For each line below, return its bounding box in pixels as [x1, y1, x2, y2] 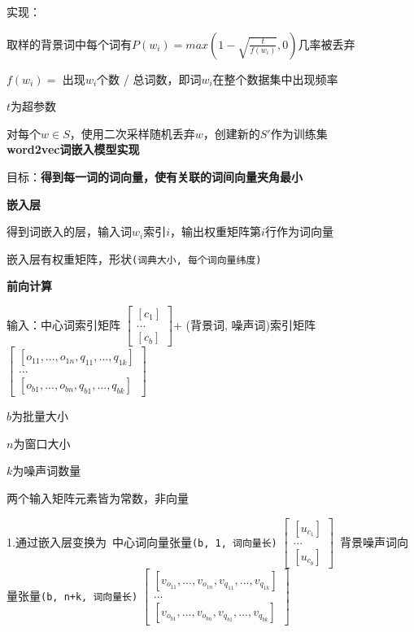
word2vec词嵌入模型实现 [7, 141, 140, 158]
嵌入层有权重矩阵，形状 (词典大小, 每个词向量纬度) [7, 250, 262, 267]
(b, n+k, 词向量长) [41, 591, 138, 603]
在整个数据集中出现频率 [212, 70, 338, 87]
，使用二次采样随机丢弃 [69, 124, 195, 142]
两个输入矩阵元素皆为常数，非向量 [7, 489, 189, 506]
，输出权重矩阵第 [170, 223, 262, 240]
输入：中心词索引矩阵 [7, 316, 120, 333]
